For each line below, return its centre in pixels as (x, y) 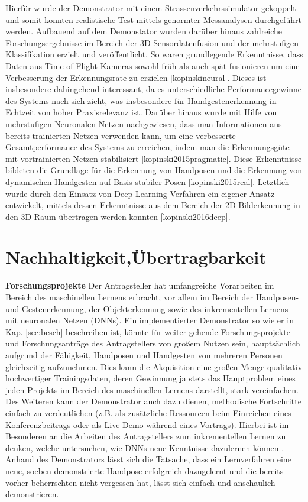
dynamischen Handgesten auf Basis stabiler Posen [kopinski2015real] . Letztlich (147, 181)
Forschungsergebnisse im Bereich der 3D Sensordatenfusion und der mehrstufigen (152, 42)
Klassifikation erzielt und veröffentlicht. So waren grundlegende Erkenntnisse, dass (154, 54)
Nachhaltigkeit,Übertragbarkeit (136, 257)
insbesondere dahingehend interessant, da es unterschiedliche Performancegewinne (153, 89)
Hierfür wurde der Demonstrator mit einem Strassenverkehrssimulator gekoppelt (151, 8)
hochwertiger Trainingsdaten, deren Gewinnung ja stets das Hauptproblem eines (150, 378)
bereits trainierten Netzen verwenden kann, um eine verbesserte (121, 135)
